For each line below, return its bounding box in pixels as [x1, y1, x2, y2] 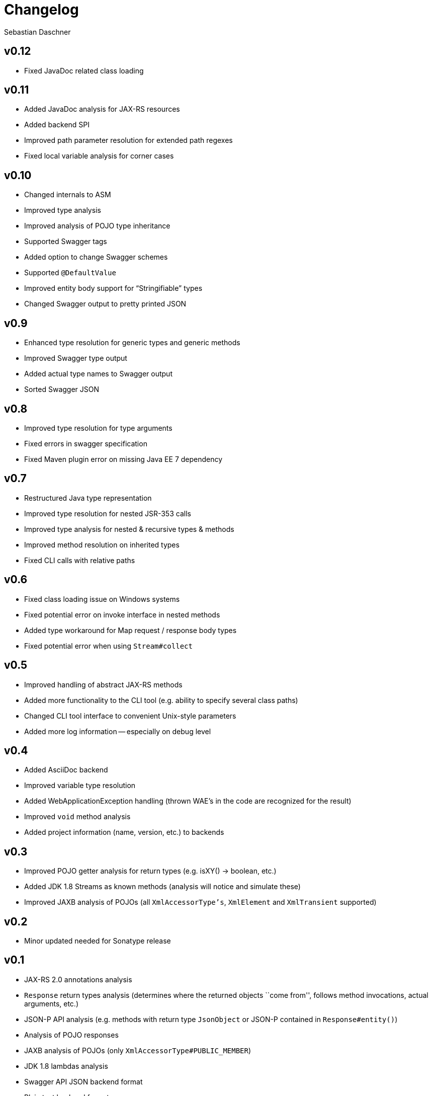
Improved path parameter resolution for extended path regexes [24, 136, 233, 145]
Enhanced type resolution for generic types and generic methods [24, 338, 240, 347]
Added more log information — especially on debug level [24, 727, 211, 736]
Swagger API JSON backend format [24, 1077, 143, 1086]
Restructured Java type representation [24, 493, 152, 502]
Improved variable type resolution [24, 781, 136, 790]
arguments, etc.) [24, 999, 79, 1008]
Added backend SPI [24, 120, 90, 129]
